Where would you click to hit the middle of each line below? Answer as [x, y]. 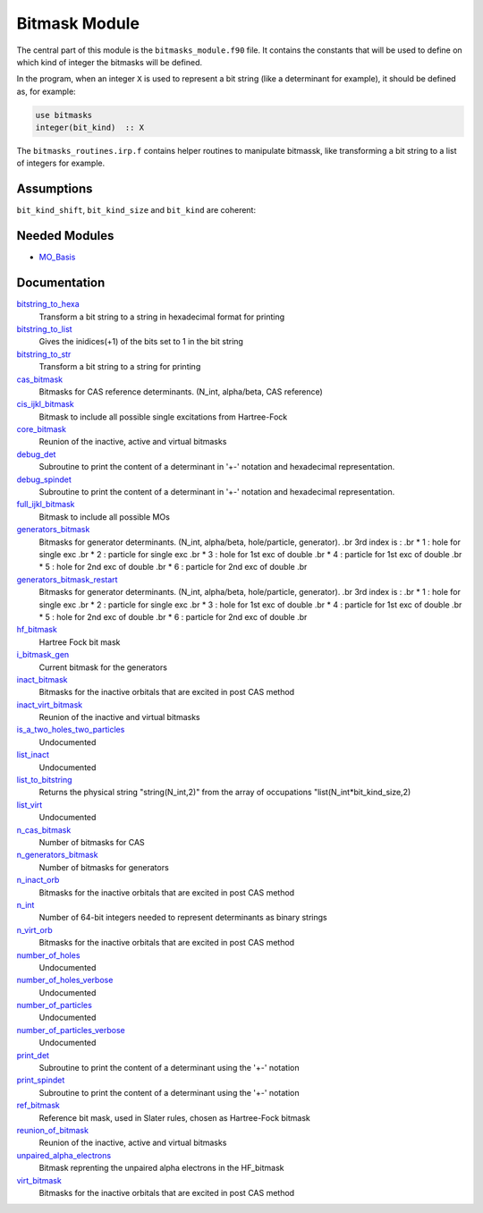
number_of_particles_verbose [71, 1030]
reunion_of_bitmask [53, 1130]
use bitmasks [64, 115]
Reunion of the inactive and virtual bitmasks [119, 717]
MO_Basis [57, 257]
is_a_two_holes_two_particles [71, 730]
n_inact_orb [38, 880]
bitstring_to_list [44, 329]
